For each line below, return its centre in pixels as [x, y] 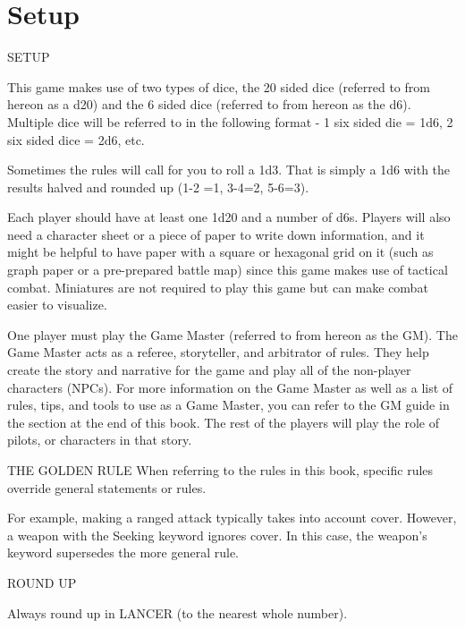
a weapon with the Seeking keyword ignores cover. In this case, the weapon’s [217, 535]
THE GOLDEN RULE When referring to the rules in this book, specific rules [220, 470]
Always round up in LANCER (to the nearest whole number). [178, 612]
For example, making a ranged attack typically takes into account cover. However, [232, 518]
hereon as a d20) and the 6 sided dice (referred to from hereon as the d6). [209, 104]
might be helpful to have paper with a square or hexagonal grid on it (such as [220, 252]
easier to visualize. [57, 305]
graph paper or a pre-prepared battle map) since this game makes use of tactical [228, 270]
